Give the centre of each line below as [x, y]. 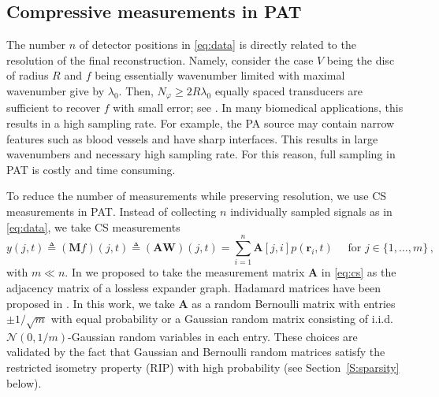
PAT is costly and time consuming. [91, 169]
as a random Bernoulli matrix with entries [294, 303]
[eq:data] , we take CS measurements [93, 226]
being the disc [361, 59]
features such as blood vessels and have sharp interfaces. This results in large [192, 138]
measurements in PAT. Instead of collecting [112, 211]
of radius [28, 75]
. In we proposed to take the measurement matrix [185, 272]
